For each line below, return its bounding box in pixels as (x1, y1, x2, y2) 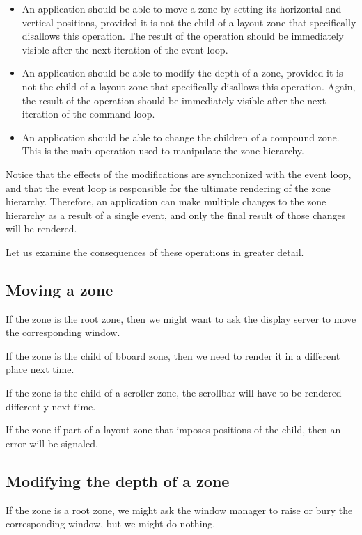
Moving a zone (6, 278, 113, 300)
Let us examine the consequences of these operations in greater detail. (6, 244, 304, 259)
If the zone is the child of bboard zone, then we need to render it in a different (6, 348, 340, 362)
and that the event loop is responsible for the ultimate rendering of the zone (6, 180, 331, 195)
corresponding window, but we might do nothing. (6, 516, 216, 531)
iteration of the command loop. (22, 106, 155, 121)
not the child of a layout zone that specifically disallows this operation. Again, (22, 79, 356, 93)
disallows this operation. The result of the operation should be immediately (22, 29, 344, 43)
